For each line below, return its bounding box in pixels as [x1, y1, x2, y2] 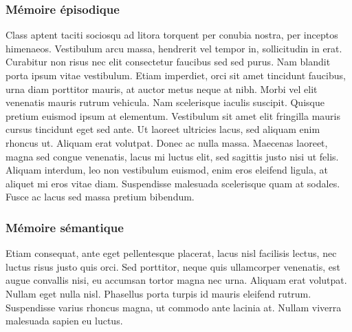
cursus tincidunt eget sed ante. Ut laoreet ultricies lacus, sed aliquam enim [5, 122, 320, 136]
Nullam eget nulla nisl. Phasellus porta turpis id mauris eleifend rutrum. [5, 286, 311, 300]
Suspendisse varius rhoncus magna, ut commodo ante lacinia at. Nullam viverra [5, 300, 342, 314]
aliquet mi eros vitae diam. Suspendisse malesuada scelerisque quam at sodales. [5, 176, 340, 190]
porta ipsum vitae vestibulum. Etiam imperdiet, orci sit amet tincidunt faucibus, [5, 68, 346, 82]
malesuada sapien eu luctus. [5, 313, 123, 328]
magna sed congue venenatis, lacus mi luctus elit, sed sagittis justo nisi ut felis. [5, 149, 339, 163]
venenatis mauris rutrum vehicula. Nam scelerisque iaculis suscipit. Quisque [5, 95, 324, 110]
